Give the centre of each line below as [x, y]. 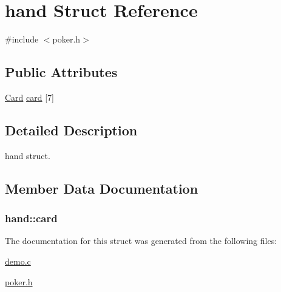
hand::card [31, 218]
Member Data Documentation [102, 188]
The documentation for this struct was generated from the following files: [141, 241]
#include [22, 39]
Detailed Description [71, 130]
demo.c [18, 261]
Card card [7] [30, 97]
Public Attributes [61, 72]
